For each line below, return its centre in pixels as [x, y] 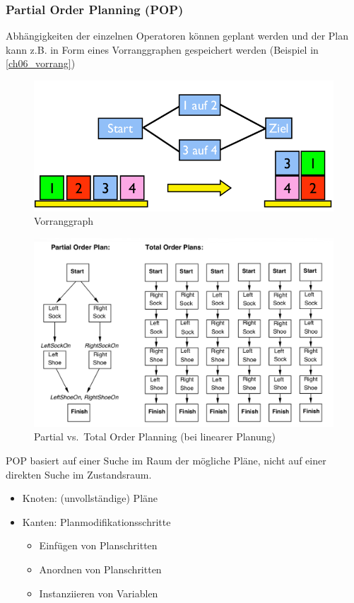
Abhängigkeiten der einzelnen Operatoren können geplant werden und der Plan [177, 36]
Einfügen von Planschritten [98, 545]
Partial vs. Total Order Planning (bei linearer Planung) [155, 437]
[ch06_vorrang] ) [41, 63]
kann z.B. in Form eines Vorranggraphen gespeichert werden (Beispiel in [162, 49]
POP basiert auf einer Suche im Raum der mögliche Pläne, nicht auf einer [166, 461]
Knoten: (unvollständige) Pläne [90, 498]
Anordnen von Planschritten [100, 569]
